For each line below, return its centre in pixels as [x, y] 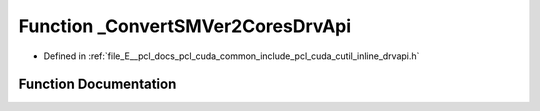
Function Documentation [97, 84]
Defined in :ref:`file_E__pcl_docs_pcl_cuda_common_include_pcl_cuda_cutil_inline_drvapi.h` [231, 56]
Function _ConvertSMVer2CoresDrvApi [185, 26]
